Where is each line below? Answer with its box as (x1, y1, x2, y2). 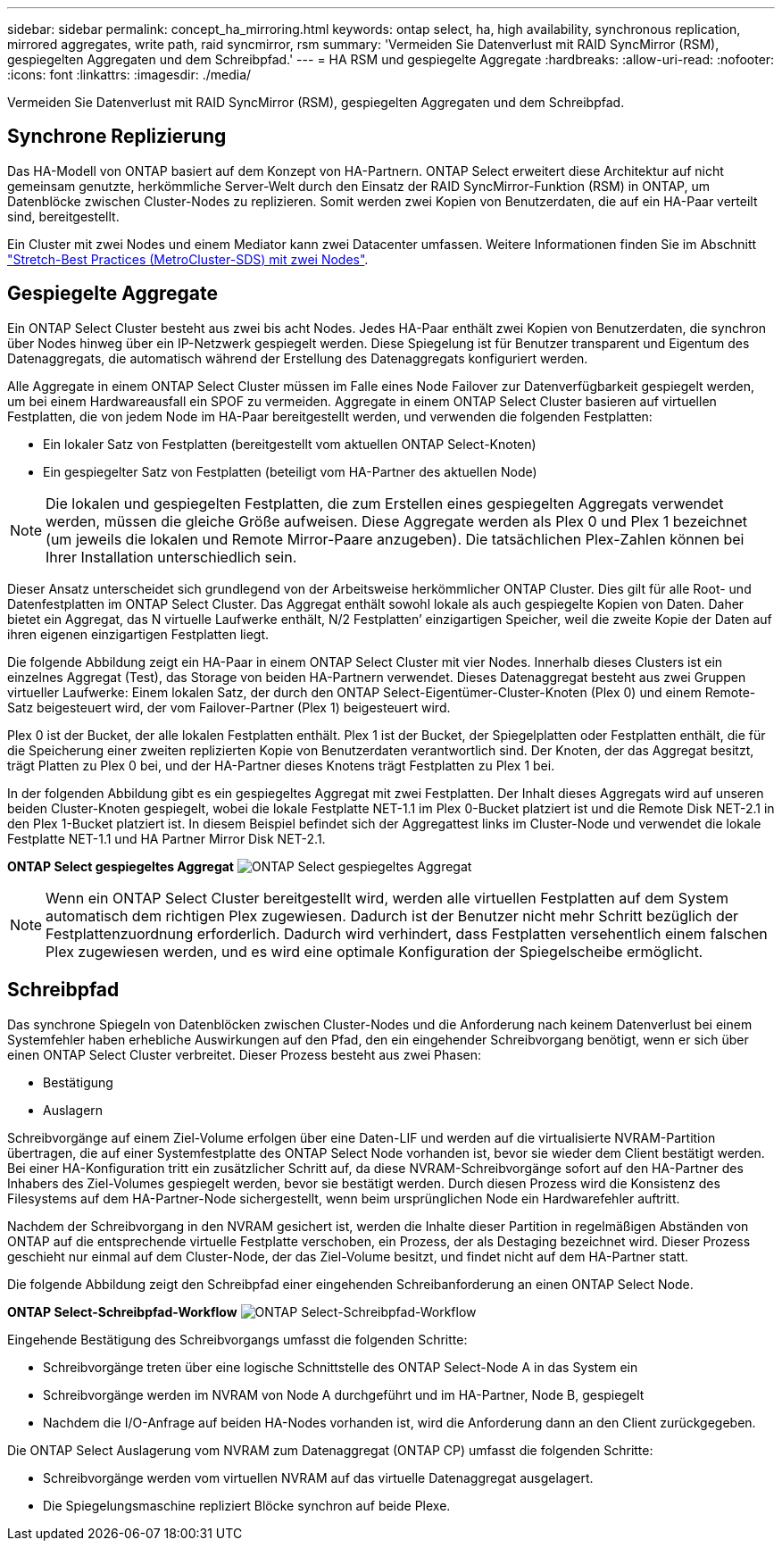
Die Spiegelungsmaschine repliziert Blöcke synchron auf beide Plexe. (43, 1497, 451, 1513)
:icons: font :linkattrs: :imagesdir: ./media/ (7, 67, 252, 82)
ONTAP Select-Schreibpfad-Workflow (7, 1303, 237, 1319)
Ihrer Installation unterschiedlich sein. (46, 547, 297, 566)
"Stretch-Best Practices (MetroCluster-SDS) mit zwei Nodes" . (7, 251, 369, 267)
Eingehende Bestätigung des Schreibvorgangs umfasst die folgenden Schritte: (7, 1331, 468, 1347)
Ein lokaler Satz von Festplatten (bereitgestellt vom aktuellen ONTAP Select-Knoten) (43, 436, 537, 452)
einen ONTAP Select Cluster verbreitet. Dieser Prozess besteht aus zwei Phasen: (7, 1046, 482, 1062)
